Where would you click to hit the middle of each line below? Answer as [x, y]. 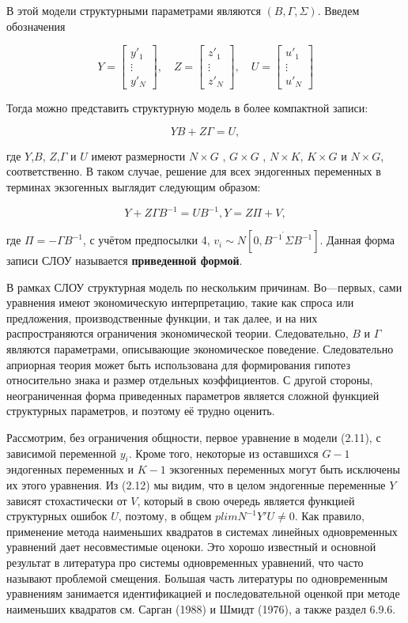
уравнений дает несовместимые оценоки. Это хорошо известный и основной [191, 547]
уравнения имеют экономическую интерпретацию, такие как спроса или [180, 302]
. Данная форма [357, 240]
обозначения [36, 26]
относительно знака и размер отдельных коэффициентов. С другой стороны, [190, 380]
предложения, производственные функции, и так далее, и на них [162, 317]
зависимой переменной [62, 453]
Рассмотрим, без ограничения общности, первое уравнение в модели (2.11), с [194, 437]
